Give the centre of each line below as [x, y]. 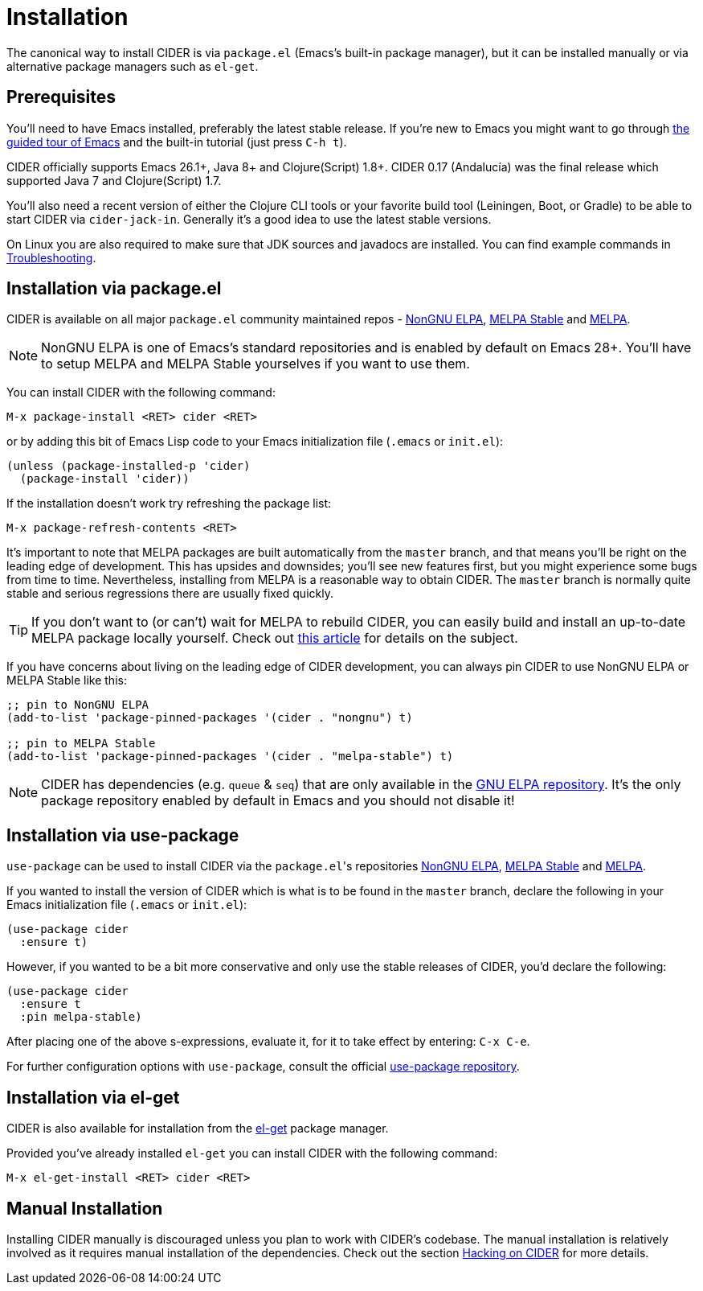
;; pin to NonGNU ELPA [78, 705]
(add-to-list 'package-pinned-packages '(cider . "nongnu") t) [210, 718]
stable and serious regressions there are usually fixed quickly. [170, 594]
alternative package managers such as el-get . [133, 66]
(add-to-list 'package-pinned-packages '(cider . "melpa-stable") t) [230, 757]
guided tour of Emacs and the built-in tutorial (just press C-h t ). [177, 142]
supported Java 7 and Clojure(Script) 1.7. [114, 180]
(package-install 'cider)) [104, 479]
